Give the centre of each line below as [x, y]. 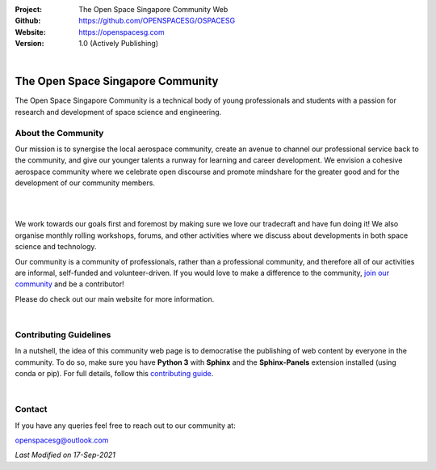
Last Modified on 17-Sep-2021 [65, 455]
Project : [29, 9]
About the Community [59, 133]
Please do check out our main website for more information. [115, 299]
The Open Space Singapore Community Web [153, 9]
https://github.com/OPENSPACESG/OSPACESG [157, 21]
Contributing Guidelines [63, 334]
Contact [31, 409]
